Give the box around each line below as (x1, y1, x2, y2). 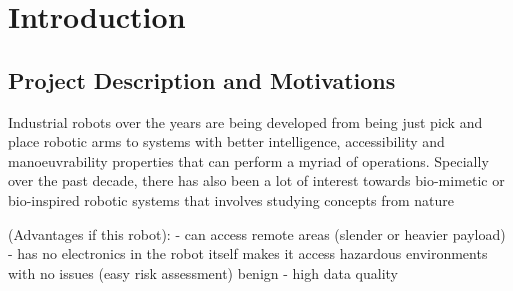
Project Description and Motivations (8, 64, 396, 95)
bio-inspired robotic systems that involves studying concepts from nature (8, 189, 454, 210)
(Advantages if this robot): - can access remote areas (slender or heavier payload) (8, 223, 506, 244)
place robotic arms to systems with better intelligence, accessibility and (8, 131, 445, 152)
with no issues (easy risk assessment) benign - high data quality (8, 262, 398, 283)
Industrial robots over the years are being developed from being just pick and (8, 111, 483, 132)
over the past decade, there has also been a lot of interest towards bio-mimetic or (8, 170, 505, 191)
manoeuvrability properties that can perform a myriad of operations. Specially (8, 150, 489, 171)
